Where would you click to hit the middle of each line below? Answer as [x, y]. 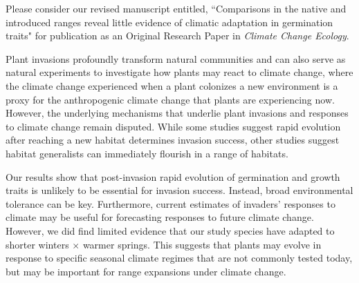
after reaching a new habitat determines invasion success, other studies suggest [173, 140]
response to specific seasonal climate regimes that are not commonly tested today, [179, 258]
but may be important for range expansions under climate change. [146, 271]
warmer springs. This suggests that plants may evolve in [202, 244]
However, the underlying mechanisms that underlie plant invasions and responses [177, 113]
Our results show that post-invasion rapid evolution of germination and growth [173, 176]
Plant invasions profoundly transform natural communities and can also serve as [176, 58]
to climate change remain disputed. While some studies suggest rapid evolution [173, 126]
